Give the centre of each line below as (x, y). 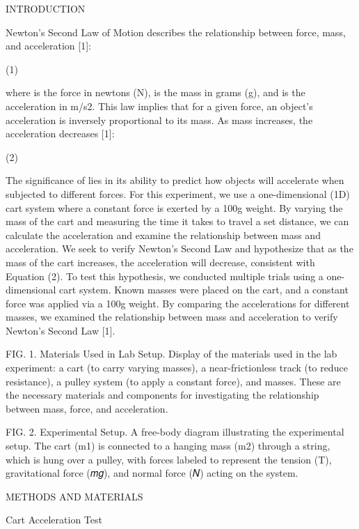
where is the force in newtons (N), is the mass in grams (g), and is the (155, 92)
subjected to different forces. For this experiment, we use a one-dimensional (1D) (178, 193)
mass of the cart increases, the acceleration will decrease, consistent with (160, 262)
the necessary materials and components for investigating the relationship (162, 395)
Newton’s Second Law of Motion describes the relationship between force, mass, (176, 32)
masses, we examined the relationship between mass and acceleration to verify (172, 317)
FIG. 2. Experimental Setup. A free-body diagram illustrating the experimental (175, 432)
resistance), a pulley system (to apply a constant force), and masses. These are (173, 381)
